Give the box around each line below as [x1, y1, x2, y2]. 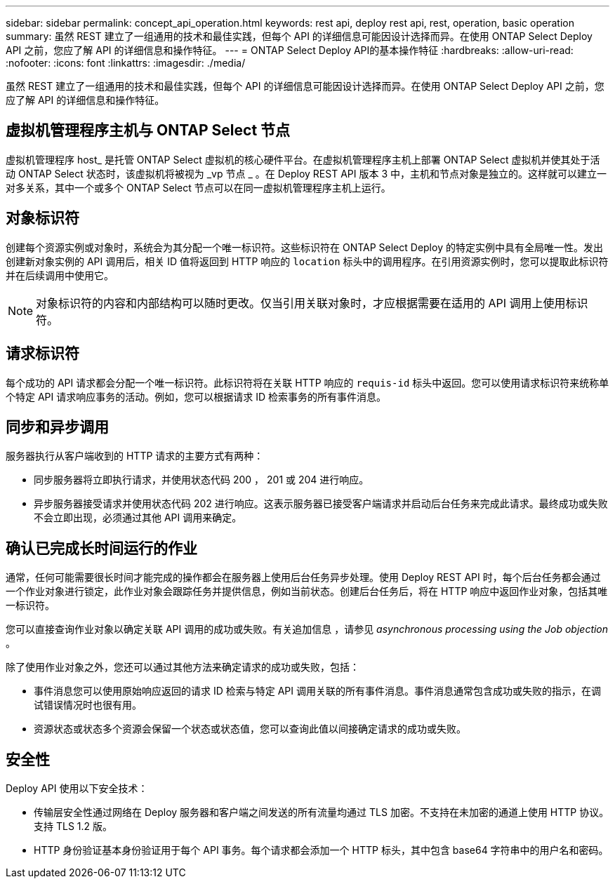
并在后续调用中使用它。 [6, 269, 114, 281]
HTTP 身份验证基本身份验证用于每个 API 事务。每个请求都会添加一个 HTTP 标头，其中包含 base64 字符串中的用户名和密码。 [34, 844, 609, 857]
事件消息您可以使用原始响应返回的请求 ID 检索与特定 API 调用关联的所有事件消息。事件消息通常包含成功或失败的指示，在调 [34, 685, 601, 697]
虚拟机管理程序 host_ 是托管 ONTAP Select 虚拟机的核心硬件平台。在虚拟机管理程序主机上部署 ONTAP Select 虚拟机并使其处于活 [6, 153, 600, 166]
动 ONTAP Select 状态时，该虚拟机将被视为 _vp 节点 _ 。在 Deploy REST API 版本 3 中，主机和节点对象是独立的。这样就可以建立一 [6, 167, 607, 180]
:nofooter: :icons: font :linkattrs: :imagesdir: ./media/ [6, 57, 246, 69]
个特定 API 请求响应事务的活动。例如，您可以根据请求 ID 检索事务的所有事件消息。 [6, 390, 386, 403]
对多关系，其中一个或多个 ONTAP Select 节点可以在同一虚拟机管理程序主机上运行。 [6, 181, 391, 194]
